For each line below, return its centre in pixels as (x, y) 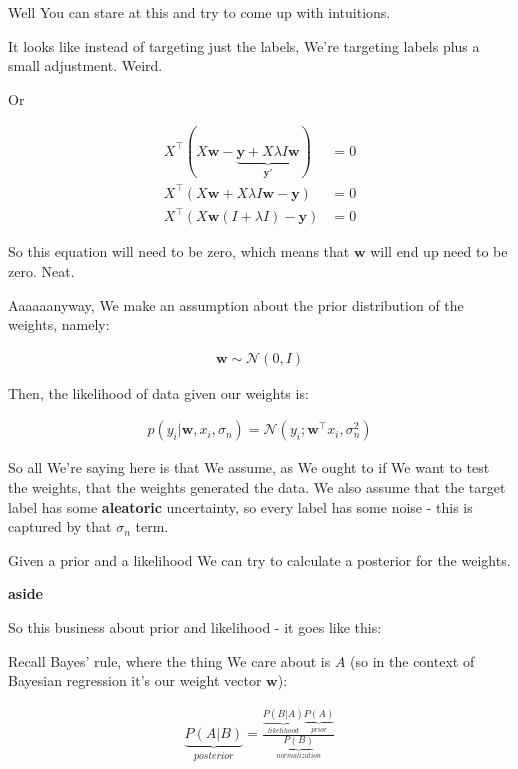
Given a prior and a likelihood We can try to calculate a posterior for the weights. (259, 559)
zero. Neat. (41, 271)
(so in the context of (412, 660)
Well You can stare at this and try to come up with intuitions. (199, 12)
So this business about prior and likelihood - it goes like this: (195, 627)
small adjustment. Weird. (85, 65)
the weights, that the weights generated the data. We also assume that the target (257, 487)
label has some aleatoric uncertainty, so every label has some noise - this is (240, 506)
